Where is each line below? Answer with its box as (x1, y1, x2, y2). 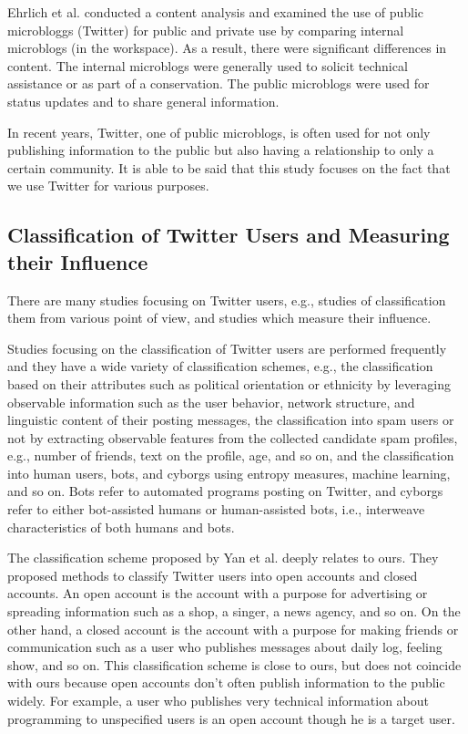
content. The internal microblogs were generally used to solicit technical (7, 56, 408, 75)
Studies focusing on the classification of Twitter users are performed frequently (7, 338, 447, 357)
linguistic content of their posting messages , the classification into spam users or (7, 410, 454, 429)
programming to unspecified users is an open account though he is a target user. (7, 708, 455, 728)
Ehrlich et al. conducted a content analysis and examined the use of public (7, 3, 424, 21)
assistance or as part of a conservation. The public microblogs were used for (7, 74, 430, 93)
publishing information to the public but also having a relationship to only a (7, 140, 434, 160)
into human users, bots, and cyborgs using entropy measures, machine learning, (7, 463, 451, 482)
